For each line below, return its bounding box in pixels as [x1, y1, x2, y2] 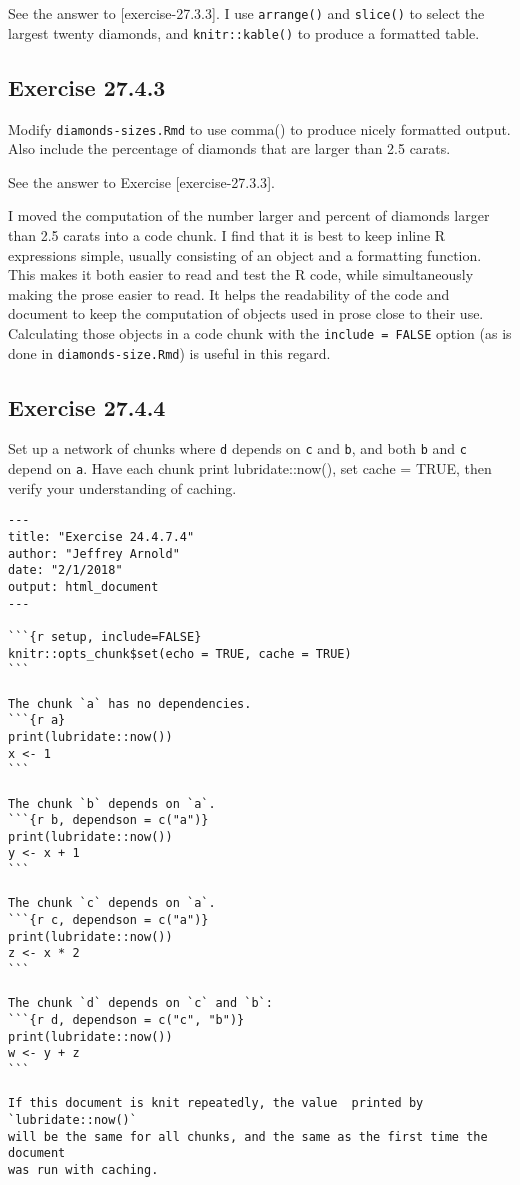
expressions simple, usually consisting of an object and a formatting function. [8, 244, 482, 265]
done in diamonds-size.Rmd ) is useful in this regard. [8, 342, 331, 363]
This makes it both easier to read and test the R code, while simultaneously [8, 264, 474, 285]
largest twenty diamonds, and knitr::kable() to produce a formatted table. [8, 22, 480, 43]
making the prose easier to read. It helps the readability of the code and [8, 283, 450, 304]
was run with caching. [8, 1162, 159, 1177]
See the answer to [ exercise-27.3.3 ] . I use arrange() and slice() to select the [8, 3, 485, 23]
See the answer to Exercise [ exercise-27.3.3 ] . [8, 171, 275, 192]
